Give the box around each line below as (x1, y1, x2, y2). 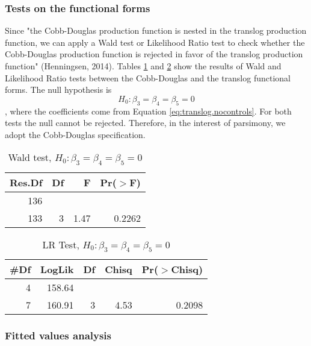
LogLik (40, 262, 74, 276)
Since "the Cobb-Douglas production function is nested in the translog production (5, 24, 307, 37)
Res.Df (10, 175, 43, 189)
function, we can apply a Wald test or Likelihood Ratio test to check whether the (5, 36, 305, 48)
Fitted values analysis (5, 327, 112, 342)
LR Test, (42, 237, 79, 251)
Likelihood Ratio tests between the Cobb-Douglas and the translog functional (5, 71, 291, 84)
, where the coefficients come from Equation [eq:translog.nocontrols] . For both (5, 104, 292, 117)
